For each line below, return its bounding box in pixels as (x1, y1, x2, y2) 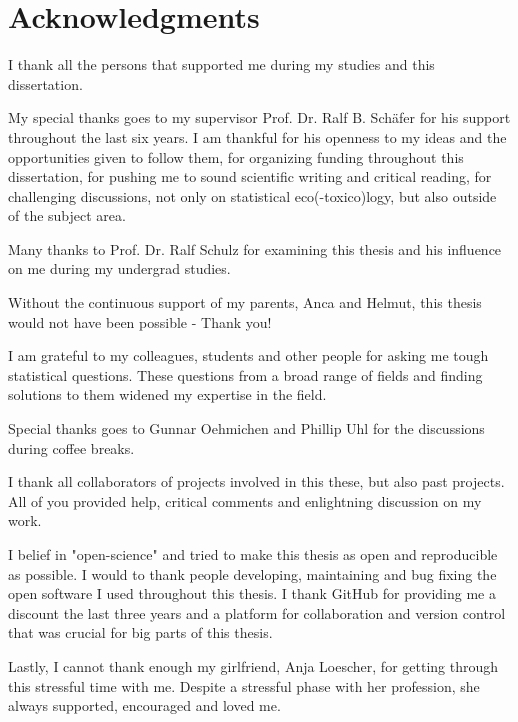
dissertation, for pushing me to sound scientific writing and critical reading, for (8, 166, 492, 187)
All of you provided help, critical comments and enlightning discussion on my (8, 490, 482, 511)
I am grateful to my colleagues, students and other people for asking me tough (8, 345, 489, 366)
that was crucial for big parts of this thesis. (8, 622, 273, 643)
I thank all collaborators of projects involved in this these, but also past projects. (8, 471, 505, 492)
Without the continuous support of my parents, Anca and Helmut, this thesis (8, 292, 482, 313)
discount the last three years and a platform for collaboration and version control (8, 602, 506, 623)
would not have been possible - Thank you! (8, 311, 272, 332)
